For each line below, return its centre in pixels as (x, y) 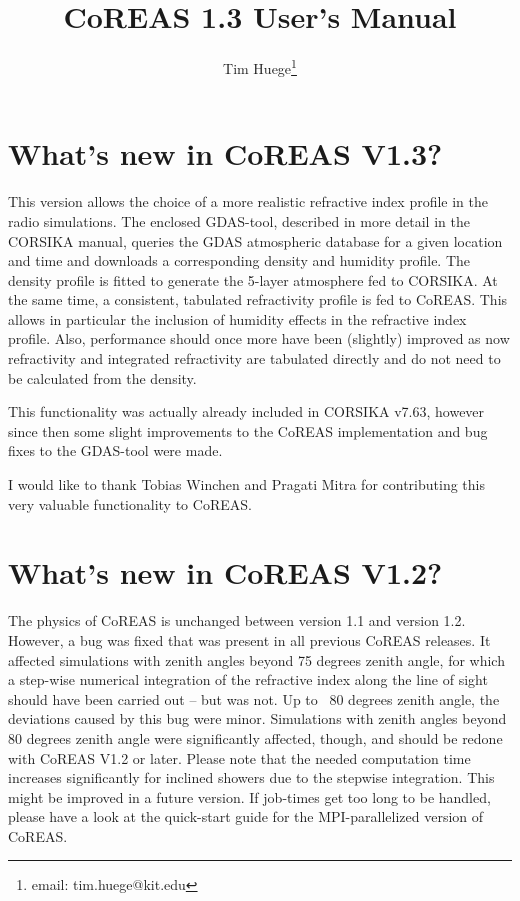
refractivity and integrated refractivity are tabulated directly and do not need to (254, 358)
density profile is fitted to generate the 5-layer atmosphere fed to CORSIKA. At (253, 279)
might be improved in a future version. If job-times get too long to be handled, (249, 796)
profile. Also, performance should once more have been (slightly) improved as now (259, 338)
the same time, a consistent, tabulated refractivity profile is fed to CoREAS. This (258, 299)
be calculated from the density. (102, 377)
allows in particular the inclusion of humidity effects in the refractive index (237, 318)
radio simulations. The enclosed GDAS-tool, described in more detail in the (239, 220)
